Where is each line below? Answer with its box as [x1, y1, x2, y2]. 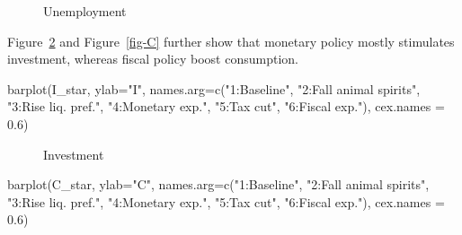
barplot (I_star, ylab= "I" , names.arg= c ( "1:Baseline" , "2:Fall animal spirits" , [7, 79, 421, 98]
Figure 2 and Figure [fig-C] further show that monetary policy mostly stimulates [7, 31, 455, 50]
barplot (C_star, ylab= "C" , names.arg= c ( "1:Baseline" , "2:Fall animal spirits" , [7, 175, 430, 194]
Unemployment [43, 2, 127, 20]
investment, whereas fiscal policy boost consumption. [7, 49, 298, 68]
